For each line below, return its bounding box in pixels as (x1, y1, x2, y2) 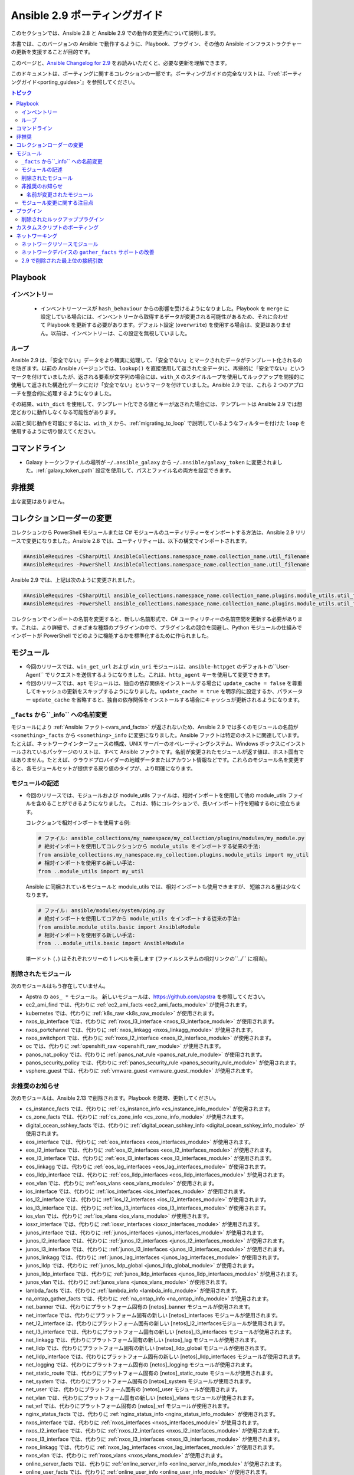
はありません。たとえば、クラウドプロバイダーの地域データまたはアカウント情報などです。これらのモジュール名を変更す (11, 756, 304, 763)
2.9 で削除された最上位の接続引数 (21, 257, 103, 264)
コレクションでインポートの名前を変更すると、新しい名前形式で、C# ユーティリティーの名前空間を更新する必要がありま (11, 615, 303, 622)
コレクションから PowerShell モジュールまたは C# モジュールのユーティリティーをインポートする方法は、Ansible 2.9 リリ (11, 529, 306, 536)
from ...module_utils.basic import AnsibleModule (38, 940, 185, 947)
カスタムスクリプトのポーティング (16, 224, 99, 231)
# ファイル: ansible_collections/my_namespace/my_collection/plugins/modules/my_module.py (38, 835, 305, 841)
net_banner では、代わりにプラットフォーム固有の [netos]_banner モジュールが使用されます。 (25, 1303, 254, 1310)
